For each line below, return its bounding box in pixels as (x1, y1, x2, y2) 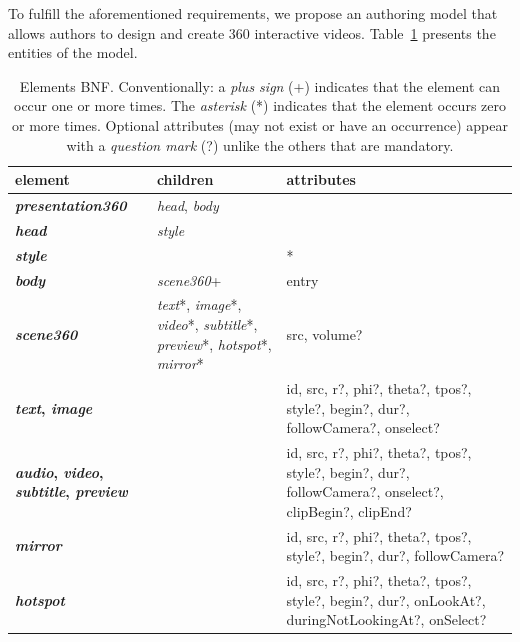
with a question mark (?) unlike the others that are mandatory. (66, 134, 454, 155)
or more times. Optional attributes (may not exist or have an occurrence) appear (12, 114, 508, 135)
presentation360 (15, 195, 127, 215)
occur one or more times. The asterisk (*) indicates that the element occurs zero (14, 95, 506, 116)
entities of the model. (8, 42, 138, 63)
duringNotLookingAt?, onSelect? (286, 609, 487, 630)
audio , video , (15, 461, 104, 482)
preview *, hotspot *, (156, 333, 272, 354)
